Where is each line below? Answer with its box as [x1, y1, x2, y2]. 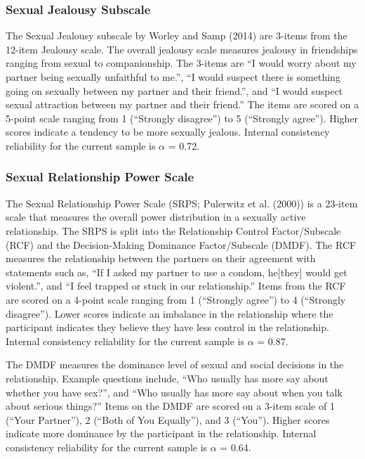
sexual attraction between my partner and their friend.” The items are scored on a [6, 97, 359, 112]
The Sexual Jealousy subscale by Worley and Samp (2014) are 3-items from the [6, 28, 347, 43]
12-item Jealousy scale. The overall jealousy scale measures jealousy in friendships [6, 41, 358, 56]
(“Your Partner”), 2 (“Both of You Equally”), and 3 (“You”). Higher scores [6, 412, 330, 427]
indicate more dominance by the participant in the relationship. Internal [6, 426, 317, 441]
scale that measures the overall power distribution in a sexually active [6, 209, 306, 224]
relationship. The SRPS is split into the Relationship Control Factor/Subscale [6, 223, 341, 238]
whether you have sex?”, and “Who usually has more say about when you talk [6, 384, 343, 399]
